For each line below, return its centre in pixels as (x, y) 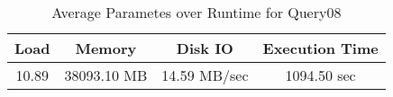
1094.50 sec (320, 75)
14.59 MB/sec (205, 75)
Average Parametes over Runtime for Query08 (196, 12)
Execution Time (320, 48)
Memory (106, 48)
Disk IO (205, 48)
